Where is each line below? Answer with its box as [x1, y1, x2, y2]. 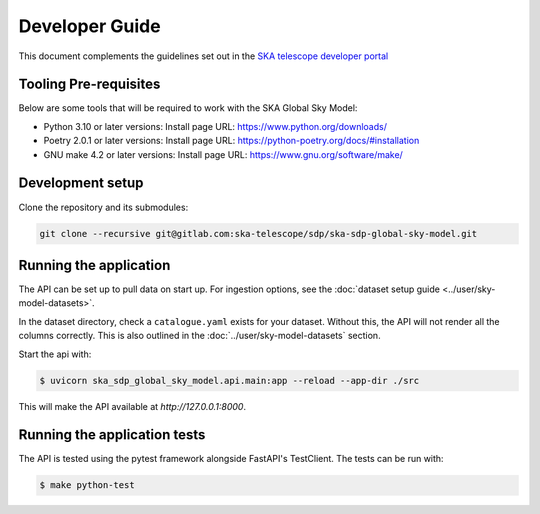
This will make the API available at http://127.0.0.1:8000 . [18, 400, 247, 412]
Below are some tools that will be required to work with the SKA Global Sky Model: [18, 102, 358, 114]
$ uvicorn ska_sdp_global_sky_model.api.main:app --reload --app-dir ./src [39, 375, 420, 386]
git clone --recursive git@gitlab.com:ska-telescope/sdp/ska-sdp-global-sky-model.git [39, 228, 478, 239]
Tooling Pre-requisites [18, 76, 161, 93]
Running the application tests [18, 426, 206, 444]
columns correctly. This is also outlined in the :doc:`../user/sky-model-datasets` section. [18, 330, 381, 342]
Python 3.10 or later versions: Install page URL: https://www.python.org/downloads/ [43, 120, 387, 132]
